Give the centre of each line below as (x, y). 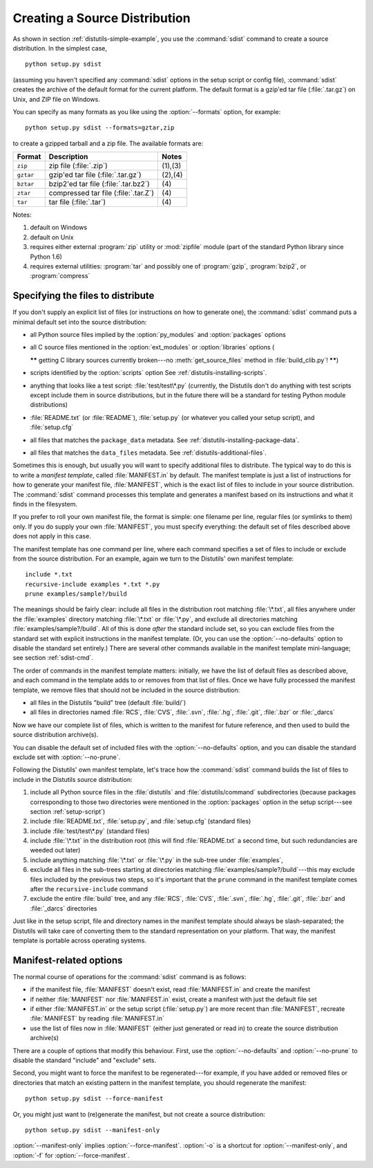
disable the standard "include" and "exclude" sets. (85, 1060)
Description (68, 157)
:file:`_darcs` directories (64, 908)
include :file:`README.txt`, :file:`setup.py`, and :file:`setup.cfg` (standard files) (141, 821)
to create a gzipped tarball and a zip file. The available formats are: (108, 143)
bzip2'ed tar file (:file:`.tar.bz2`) (99, 184)
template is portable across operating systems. (79, 940)
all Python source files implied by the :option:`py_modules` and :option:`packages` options (158, 335)
